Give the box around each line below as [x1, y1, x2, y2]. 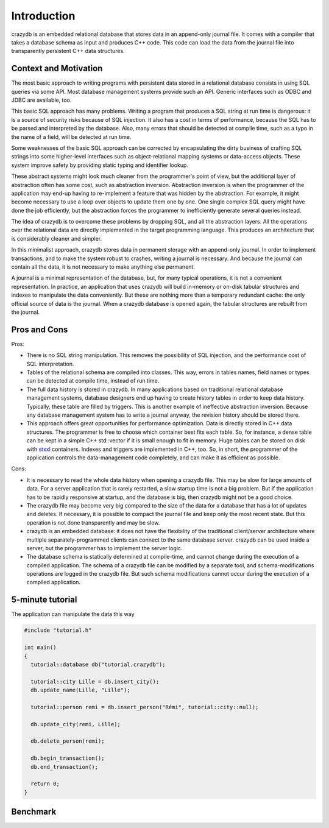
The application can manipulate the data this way [11, 610, 135, 618]
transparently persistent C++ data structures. [11, 48, 125, 55]
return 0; [30, 780, 60, 787]
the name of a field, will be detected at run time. [11, 133, 132, 140]
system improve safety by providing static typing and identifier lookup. [11, 161, 189, 169]
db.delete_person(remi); [30, 738, 105, 745]
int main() [24, 644, 57, 651]
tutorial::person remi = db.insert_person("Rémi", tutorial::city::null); [30, 704, 259, 710]
